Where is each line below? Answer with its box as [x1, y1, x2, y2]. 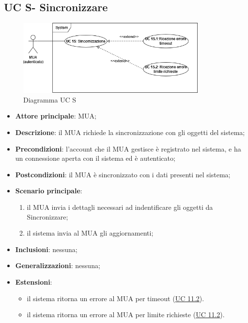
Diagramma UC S [23, 94, 77, 104]
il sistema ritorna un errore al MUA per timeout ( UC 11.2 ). [27, 293, 204, 303]
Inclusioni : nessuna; [15, 244, 77, 254]
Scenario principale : [15, 186, 82, 196]
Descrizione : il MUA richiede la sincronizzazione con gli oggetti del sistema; [15, 127, 245, 137]
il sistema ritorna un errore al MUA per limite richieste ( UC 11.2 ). [27, 309, 225, 320]
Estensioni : [15, 276, 52, 287]
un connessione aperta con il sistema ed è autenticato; [15, 153, 175, 163]
